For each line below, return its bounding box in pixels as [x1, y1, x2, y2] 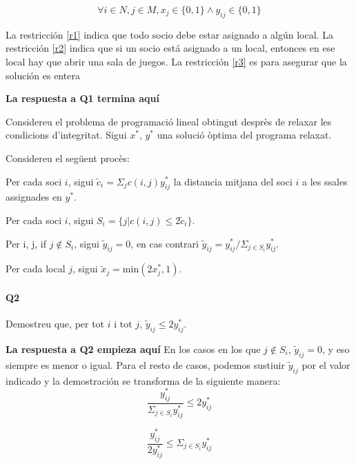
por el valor [301, 357, 350, 372]
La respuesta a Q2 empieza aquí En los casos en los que [6, 341, 261, 356]
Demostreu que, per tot [6, 316, 105, 331]
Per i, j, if [6, 236, 46, 250]
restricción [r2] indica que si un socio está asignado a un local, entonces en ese [6, 41, 335, 55]
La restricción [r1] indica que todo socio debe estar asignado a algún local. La [6, 27, 333, 41]
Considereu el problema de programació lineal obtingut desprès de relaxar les [6, 114, 332, 128]
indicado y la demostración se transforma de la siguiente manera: [6, 373, 281, 387]
